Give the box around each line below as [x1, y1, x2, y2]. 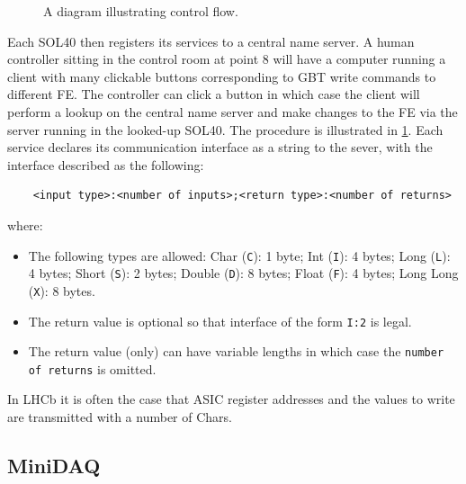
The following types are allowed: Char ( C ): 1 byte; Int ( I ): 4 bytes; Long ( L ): [28, 246, 451, 264]
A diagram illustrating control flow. [43, 2, 238, 20]
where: [7, 215, 43, 234]
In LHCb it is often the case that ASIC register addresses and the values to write [7, 390, 455, 408]
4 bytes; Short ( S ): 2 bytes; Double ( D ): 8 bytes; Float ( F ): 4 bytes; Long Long [28, 264, 459, 282]
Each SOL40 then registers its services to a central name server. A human [7, 31, 415, 50]
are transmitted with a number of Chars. [7, 408, 232, 426]
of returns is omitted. [28, 359, 157, 378]
